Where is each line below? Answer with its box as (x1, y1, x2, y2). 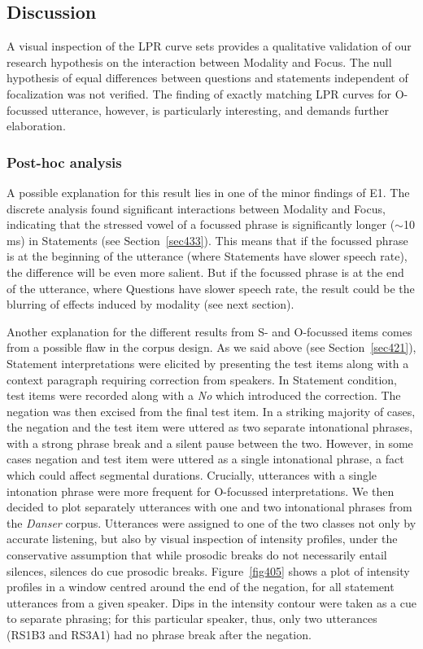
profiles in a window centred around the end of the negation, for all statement (7, 578, 395, 595)
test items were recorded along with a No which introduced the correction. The (7, 387, 401, 404)
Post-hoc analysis (7, 151, 122, 172)
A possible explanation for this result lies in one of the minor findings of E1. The (7, 183, 410, 200)
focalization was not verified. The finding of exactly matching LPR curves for (7, 85, 391, 102)
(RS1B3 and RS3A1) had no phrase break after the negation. (7, 626, 312, 643)
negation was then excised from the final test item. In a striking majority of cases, (7, 402, 416, 419)
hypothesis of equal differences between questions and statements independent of (7, 69, 408, 86)
